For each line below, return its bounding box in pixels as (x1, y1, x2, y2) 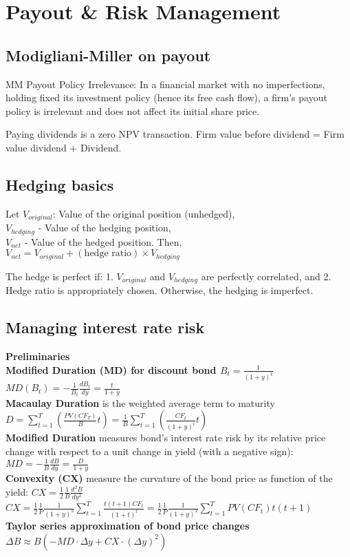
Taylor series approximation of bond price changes (6, 518, 250, 532)
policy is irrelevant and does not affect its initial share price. (6, 103, 260, 118)
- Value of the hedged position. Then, (24, 234, 182, 249)
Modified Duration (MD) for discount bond (6, 362, 217, 377)
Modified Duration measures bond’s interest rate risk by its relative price (6, 430, 326, 445)
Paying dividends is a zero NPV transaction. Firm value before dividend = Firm (6, 127, 344, 141)
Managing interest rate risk (6, 317, 205, 338)
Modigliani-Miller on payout (6, 44, 211, 65)
